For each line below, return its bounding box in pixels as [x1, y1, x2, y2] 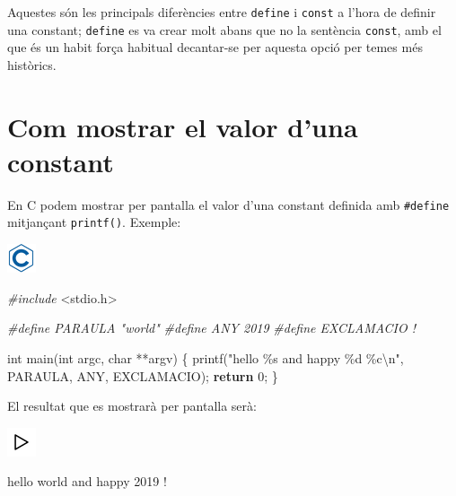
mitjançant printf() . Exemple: [7, 213, 181, 231]
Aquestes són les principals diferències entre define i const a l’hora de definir [7, 3, 436, 21]
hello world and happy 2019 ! [7, 472, 167, 491]
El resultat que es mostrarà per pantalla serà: [7, 396, 257, 415]
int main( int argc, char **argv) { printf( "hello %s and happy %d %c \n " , [7, 348, 404, 367]
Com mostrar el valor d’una [7, 108, 358, 144]
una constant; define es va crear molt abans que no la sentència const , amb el [7, 20, 442, 39]
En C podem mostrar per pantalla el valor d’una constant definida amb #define [7, 195, 450, 213]
